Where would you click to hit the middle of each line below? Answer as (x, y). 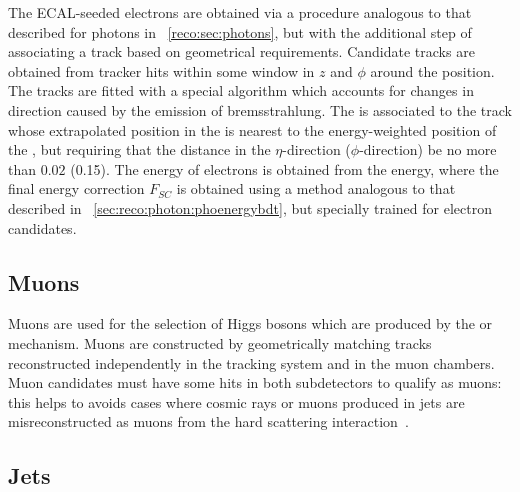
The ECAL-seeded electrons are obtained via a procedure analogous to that (240, 12)
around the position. (432, 70)
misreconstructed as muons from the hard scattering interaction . (208, 421)
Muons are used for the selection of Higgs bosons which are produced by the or (250, 323)
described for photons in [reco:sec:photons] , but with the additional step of (240, 31)
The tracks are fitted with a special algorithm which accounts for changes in (241, 90)
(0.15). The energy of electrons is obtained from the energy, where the (284, 168)
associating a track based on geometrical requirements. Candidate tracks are (241, 51)
